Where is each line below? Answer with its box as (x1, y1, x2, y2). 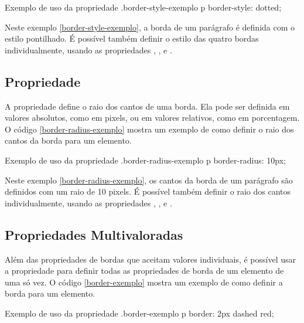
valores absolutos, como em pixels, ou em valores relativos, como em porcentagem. (5, 111, 300, 124)
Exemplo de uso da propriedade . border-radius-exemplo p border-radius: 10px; (5, 154, 286, 166)
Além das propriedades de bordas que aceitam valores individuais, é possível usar (5, 253, 296, 265)
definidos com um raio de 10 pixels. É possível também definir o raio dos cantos (5, 185, 291, 198)
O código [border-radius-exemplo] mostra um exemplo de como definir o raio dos (5, 123, 294, 135)
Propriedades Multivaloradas (5, 225, 183, 243)
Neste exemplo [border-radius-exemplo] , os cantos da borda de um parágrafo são (5, 174, 293, 186)
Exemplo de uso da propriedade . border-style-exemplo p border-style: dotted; (5, 1, 282, 13)
